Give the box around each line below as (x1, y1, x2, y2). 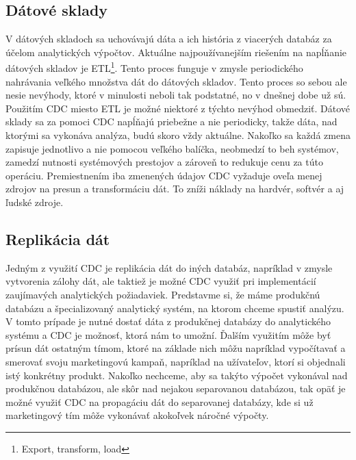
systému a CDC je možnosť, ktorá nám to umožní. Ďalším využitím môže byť (5, 327, 331, 342)
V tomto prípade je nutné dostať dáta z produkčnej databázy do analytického (5, 314, 331, 329)
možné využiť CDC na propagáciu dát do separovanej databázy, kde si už (5, 394, 314, 409)
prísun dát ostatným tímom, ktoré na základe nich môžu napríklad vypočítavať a (5, 341, 346, 355)
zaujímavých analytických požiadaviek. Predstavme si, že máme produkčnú (5, 287, 320, 301)
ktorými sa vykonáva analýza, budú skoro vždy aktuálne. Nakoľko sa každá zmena (5, 128, 351, 142)
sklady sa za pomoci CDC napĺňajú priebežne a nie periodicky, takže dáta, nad (5, 114, 338, 129)
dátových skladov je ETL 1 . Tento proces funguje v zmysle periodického (5, 59, 303, 75)
